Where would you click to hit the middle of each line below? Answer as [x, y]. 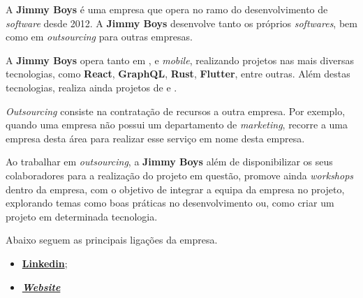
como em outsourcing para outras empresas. [99, 37]
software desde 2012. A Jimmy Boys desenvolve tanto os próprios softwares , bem [181, 23]
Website [41, 286]
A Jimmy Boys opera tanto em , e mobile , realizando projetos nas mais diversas [180, 60]
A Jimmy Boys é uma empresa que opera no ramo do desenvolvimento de [167, 9]
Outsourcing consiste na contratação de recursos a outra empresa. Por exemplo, [176, 111]
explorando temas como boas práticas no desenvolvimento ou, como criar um [170, 203]
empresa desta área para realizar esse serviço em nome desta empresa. [155, 138]
